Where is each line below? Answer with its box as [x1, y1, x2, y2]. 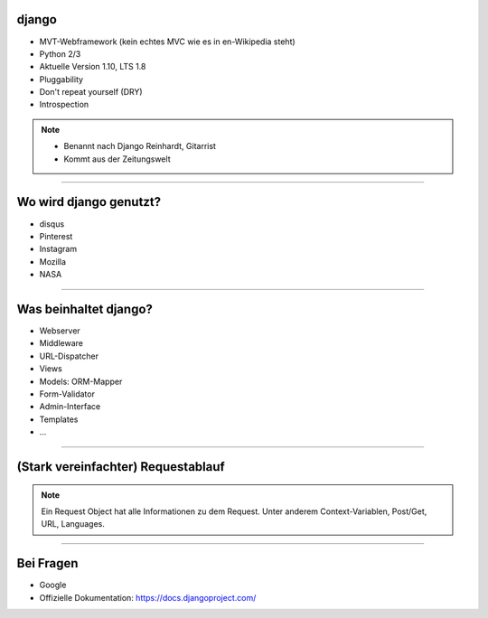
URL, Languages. [41, 519, 106, 529]
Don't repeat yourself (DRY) [39, 87, 144, 98]
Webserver [39, 325, 80, 336]
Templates [39, 414, 79, 425]
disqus [39, 218, 65, 229]
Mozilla [39, 256, 67, 267]
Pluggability [39, 73, 84, 85]
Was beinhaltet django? [16, 301, 154, 316]
